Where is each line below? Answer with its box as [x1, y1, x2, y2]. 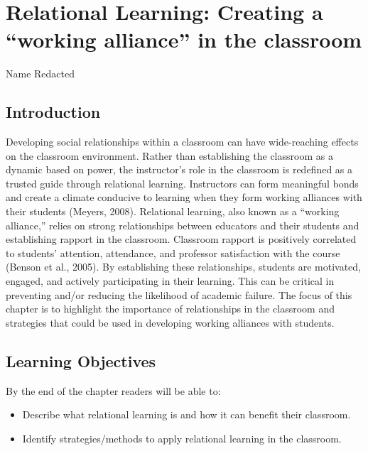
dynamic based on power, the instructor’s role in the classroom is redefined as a [6, 162, 353, 177]
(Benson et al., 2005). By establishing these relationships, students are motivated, [6, 259, 362, 274]
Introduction [6, 101, 101, 123]
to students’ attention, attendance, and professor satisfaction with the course [6, 245, 340, 260]
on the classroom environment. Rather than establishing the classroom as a [6, 148, 333, 163]
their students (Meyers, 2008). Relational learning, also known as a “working [6, 204, 340, 219]
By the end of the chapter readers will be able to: [6, 383, 221, 398]
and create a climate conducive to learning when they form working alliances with [6, 190, 362, 205]
